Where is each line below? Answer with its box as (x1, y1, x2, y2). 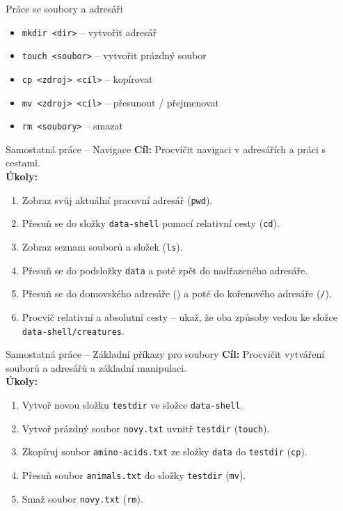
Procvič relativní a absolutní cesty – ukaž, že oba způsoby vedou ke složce (22, 309, 338, 324)
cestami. (6, 155, 40, 170)
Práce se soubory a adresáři (6, 1, 123, 15)
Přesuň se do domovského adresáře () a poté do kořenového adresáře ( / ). (22, 286, 332, 301)
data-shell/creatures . (22, 323, 125, 338)
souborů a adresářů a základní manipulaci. (6, 360, 187, 375)
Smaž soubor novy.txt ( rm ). (22, 491, 143, 505)
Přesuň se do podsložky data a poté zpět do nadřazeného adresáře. (22, 262, 308, 277)
